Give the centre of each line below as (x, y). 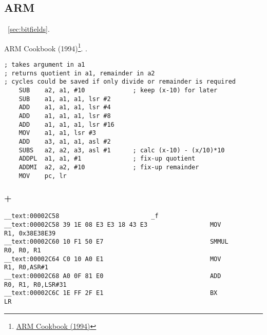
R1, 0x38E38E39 (30, 233)
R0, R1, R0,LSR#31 (35, 284)
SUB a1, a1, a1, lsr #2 (65, 99)
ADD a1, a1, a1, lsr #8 (65, 116)
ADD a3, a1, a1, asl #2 (65, 141)
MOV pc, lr (43, 176)
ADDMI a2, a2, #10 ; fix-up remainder (109, 167)
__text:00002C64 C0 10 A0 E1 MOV (113, 259)
